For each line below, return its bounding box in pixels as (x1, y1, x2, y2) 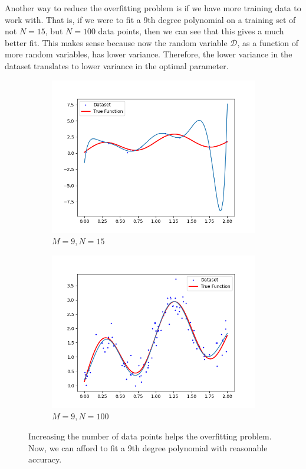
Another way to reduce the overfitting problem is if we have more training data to (5, 2, 301, 14)
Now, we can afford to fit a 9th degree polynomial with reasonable (28, 441, 268, 454)
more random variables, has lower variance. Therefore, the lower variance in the (5, 48, 292, 60)
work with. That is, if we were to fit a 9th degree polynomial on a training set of (5, 13, 296, 25)
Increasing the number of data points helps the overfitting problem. (28, 429, 272, 442)
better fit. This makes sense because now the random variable (5, 36, 228, 48)
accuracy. (28, 453, 62, 465)
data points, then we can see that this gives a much (98, 25, 284, 37)
